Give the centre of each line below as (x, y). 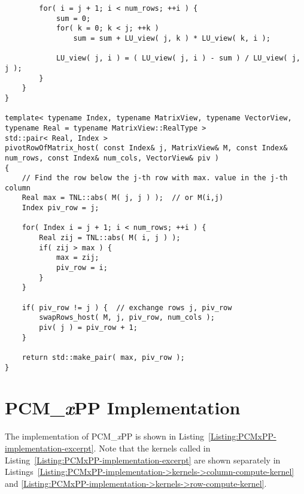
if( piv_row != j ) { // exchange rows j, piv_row (127, 307)
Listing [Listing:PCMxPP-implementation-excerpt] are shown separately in (143, 460)
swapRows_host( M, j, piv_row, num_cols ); (127, 318)
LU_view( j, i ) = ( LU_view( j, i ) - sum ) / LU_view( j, (178, 58)
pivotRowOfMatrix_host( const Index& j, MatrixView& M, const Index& (146, 148)
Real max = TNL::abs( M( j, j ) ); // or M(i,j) (123, 198)
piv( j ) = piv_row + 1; (88, 328)
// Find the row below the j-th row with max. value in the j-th (155, 178)
